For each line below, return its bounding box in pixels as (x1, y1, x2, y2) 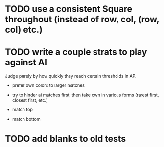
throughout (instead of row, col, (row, (5, 14, 159, 25)
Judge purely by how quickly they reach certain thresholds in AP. (5, 73, 137, 79)
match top (12, 106, 33, 113)
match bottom (12, 116, 41, 122)
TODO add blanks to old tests (5, 133, 126, 145)
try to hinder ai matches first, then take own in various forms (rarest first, (12, 92, 159, 98)
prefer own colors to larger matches (12, 83, 85, 88)
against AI (5, 57, 47, 68)
